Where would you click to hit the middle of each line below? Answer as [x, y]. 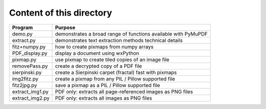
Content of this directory [61, 13]
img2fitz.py [25, 79]
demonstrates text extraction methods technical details [119, 40]
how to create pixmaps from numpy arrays [104, 46]
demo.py [22, 34]
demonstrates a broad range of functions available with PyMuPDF [131, 34]
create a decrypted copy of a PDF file [99, 66]
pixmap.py [24, 60]
